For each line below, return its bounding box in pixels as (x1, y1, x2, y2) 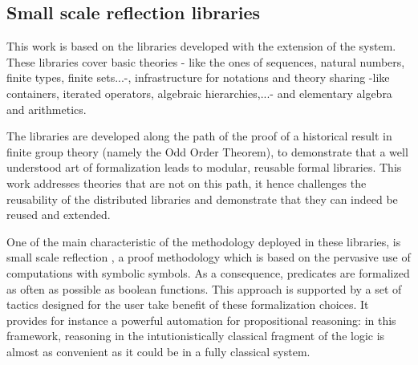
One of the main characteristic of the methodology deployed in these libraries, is (6, 233, 401, 249)
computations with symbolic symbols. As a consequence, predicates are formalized (6, 264, 410, 281)
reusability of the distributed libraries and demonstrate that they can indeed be (6, 190, 398, 207)
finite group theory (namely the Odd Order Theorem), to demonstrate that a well (6, 143, 408, 160)
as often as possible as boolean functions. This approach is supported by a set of (6, 280, 402, 297)
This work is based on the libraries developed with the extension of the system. (6, 38, 396, 55)
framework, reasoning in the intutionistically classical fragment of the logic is (6, 327, 385, 344)
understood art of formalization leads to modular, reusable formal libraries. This (6, 159, 402, 176)
